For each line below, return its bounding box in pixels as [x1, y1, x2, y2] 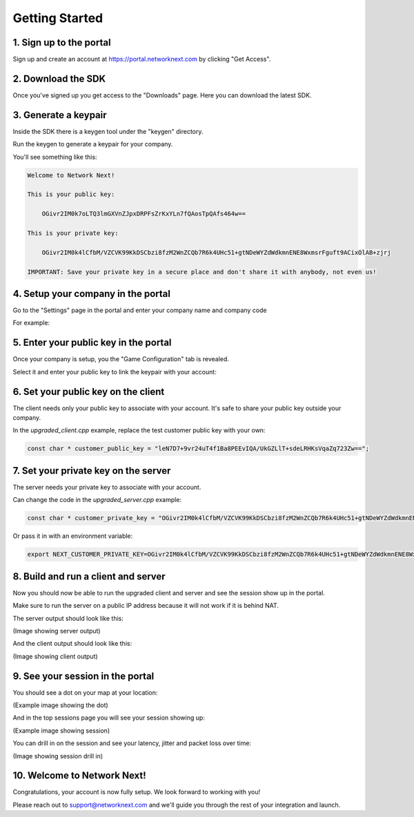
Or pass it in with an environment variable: [12, 532, 133, 540]
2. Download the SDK [12, 73, 106, 84]
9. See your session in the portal [12, 670, 155, 682]
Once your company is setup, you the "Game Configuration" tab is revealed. [12, 355, 229, 363]
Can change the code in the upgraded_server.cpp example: [12, 496, 182, 504]
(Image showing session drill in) [12, 751, 103, 760]
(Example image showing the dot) [12, 701, 108, 709]
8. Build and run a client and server [12, 570, 166, 582]
